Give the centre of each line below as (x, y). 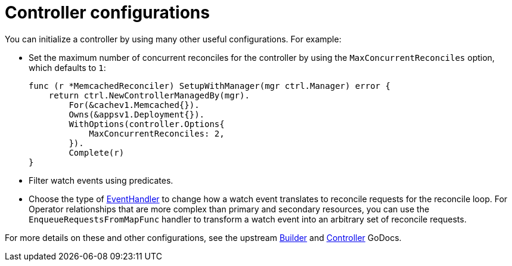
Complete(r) (97, 152)
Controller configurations (107, 13)
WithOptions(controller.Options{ (147, 124)
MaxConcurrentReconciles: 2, (157, 133)
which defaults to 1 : (67, 67)
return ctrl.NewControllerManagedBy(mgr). (149, 95)
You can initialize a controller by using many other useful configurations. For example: (173, 39)
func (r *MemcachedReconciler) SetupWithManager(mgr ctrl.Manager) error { (210, 86)
